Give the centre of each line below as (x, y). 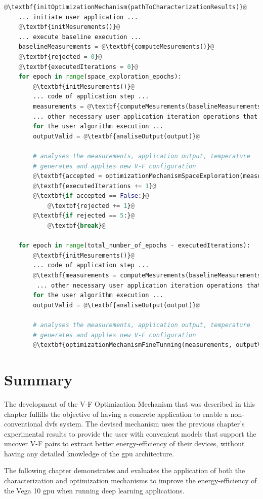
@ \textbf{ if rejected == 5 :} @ (84, 216)
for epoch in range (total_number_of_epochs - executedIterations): (134, 246)
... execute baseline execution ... (80, 37)
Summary (38, 379)
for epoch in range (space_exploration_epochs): (100, 77)
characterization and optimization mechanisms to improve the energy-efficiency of (130, 480)
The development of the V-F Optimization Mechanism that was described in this (129, 403)
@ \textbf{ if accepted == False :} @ (91, 196)
